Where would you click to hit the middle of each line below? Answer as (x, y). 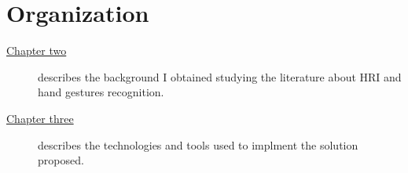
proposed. (61, 160)
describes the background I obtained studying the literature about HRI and (220, 76)
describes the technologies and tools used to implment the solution (198, 144)
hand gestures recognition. (101, 92)
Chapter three (40, 118)
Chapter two (37, 50)
